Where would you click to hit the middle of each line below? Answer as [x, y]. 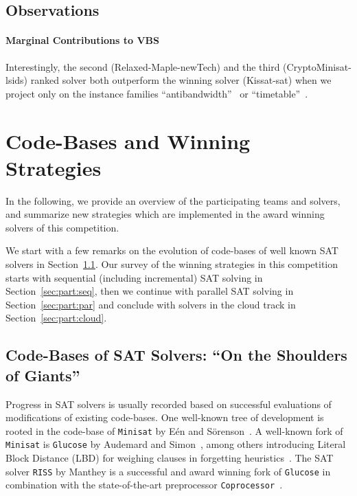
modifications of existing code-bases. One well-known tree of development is [165, 417]
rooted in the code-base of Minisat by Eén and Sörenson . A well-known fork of [174, 430]
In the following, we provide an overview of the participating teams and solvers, [173, 200]
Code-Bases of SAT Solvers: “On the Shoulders [176, 355]
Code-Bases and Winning [128, 140]
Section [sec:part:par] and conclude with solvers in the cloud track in [151, 304]
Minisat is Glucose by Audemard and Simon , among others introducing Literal [176, 444]
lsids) [17, 80]
